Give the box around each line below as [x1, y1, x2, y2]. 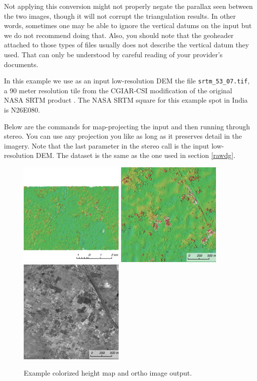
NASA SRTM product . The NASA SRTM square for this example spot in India [4, 95, 248, 105]
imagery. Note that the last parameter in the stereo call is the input [4, 140, 210, 151]
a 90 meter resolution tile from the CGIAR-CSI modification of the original [4, 85, 232, 95]
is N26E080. [4, 105, 40, 114]
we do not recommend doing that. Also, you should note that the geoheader [4, 30, 234, 40]
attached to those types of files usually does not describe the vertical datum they [4, 39, 249, 50]
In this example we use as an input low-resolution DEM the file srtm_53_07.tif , [4, 76, 250, 86]
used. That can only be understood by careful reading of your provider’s [4, 49, 223, 59]
